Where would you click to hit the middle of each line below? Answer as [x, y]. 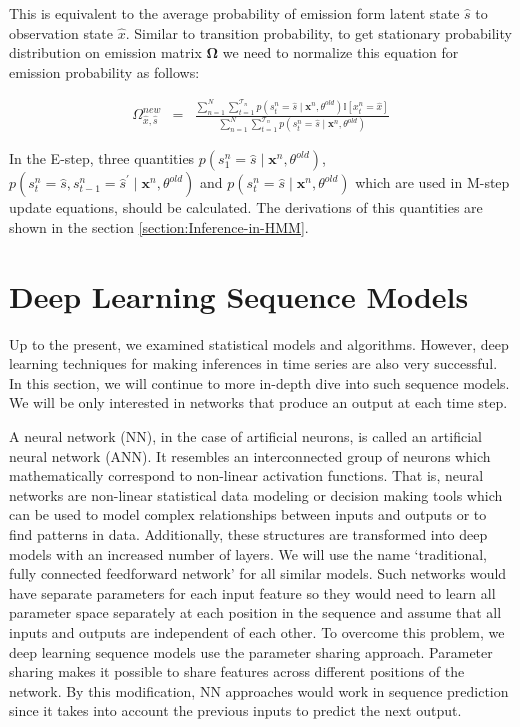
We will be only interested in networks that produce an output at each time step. [258, 402]
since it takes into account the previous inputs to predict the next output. [235, 710]
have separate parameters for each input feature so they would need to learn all [252, 592]
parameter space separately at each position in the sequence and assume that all [255, 612]
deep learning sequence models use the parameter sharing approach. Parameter [251, 651]
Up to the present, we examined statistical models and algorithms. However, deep [259, 343]
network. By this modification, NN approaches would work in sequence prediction [259, 690]
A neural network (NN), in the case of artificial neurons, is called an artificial [245, 435]
